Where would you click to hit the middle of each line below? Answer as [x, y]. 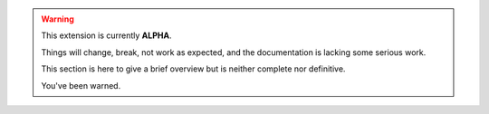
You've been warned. [81, 85]
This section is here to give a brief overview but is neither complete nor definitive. [193, 69]
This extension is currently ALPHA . [106, 35]
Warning [58, 19]
